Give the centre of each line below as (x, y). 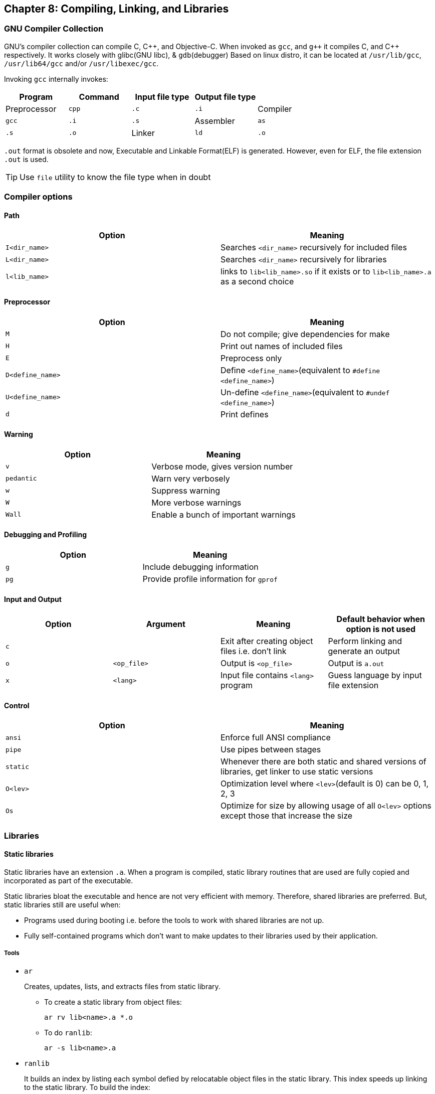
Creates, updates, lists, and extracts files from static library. (122, 986)
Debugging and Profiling (45, 535)
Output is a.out (356, 663)
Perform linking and (365, 641)
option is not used (381, 629)
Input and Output (33, 599)
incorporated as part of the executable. (69, 881)
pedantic (21, 479)
